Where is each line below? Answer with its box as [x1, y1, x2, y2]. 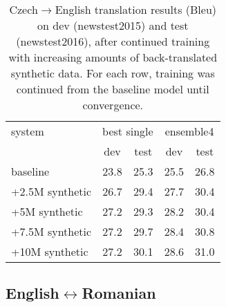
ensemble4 [164, 123, 214, 139]
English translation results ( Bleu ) [55, 1, 217, 17]
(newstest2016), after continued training [16, 33, 210, 49]
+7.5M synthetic [11, 223, 92, 239]
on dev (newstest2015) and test [37, 17, 189, 33]
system [11, 123, 44, 139]
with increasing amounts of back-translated [8, 49, 218, 65]
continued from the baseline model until [16, 81, 209, 97]
